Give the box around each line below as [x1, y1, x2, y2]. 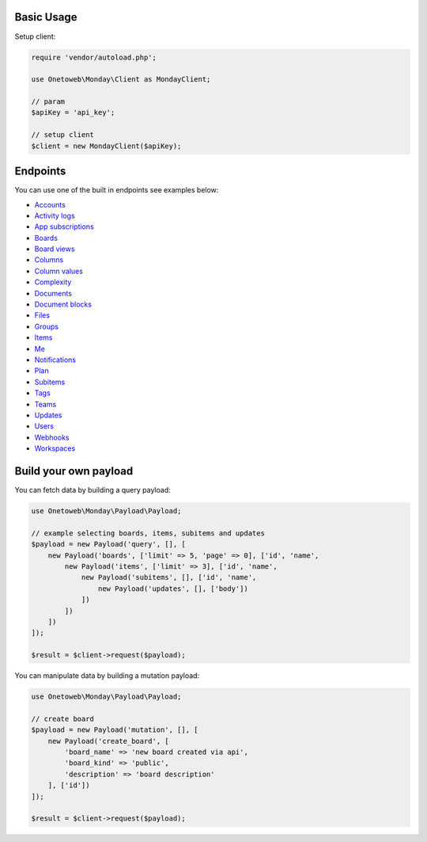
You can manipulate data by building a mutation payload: [14, 671, 200, 680]
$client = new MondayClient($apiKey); [31, 141, 182, 150]
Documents [34, 288, 73, 298]
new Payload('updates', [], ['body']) [97, 584, 248, 593]
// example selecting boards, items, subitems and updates [31, 528, 265, 538]
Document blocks [34, 299, 93, 309]
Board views [34, 244, 75, 253]
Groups [34, 322, 59, 331]
